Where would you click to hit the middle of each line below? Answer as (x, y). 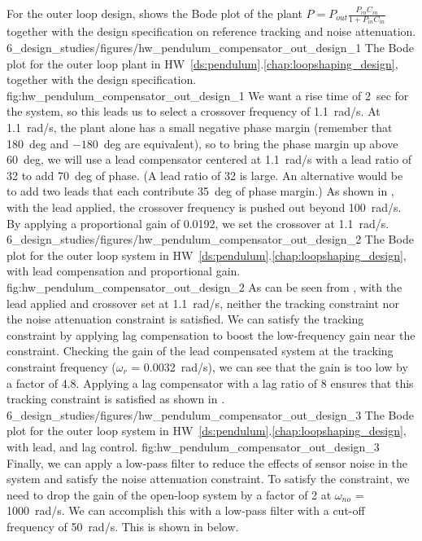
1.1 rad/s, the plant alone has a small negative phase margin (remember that (200, 128)
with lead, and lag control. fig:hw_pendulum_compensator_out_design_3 (193, 446)
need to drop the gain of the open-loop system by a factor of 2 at (169, 494)
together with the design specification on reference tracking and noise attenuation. (211, 31)
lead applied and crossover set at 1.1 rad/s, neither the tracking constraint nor (203, 303)
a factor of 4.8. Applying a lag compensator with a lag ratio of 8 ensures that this (210, 383)
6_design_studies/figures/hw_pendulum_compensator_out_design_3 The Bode (210, 414)
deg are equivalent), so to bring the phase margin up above (251, 143)
